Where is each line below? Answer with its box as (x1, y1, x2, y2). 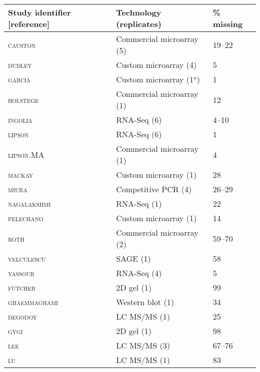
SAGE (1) (116, 253, 151, 264)
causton (8, 38, 35, 50)
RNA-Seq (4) (116, 267, 162, 279)
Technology (116, 6, 161, 18)
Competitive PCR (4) (116, 183, 192, 195)
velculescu (8, 253, 46, 264)
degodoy (8, 311, 37, 322)
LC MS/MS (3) (116, 340, 170, 351)
